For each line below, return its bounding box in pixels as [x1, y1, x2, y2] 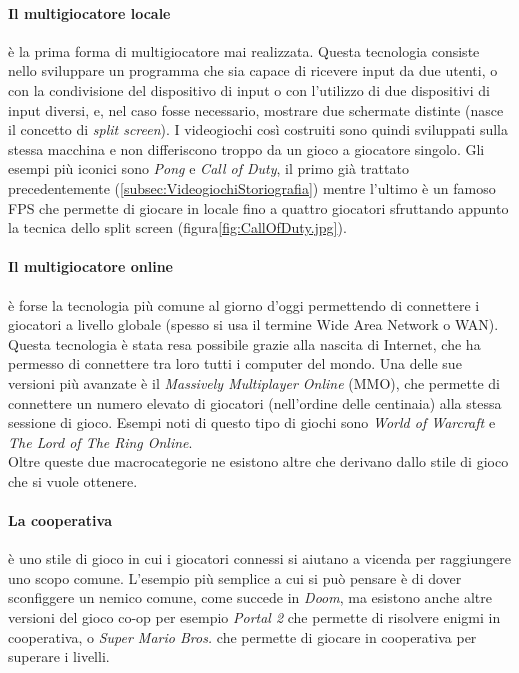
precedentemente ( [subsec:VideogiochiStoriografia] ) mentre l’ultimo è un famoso [8, 177, 496, 198]
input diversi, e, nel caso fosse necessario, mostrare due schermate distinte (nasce [8, 99, 504, 120]
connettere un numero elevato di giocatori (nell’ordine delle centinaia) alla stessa [8, 392, 502, 413]
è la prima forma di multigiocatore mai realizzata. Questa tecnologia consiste [8, 40, 480, 61]
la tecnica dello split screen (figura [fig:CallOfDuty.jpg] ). [8, 217, 347, 238]
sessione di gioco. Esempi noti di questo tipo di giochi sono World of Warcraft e [8, 412, 496, 433]
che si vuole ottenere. [8, 470, 138, 491]
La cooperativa [8, 510, 112, 531]
